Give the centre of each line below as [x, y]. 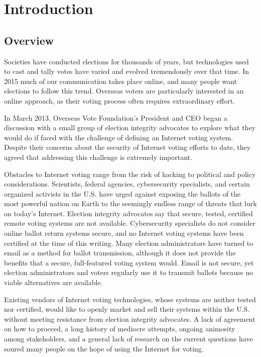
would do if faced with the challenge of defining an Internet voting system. [118, 137]
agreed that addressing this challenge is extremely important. [98, 157]
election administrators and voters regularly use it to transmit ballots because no [129, 272]
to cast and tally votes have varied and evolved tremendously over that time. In [126, 71]
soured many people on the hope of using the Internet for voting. [104, 348]
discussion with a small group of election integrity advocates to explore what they [130, 127]
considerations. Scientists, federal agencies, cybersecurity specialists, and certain [127, 184]
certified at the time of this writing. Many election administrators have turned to [129, 243]
